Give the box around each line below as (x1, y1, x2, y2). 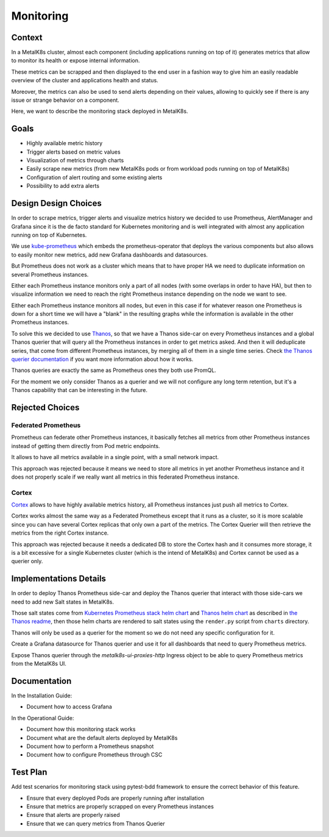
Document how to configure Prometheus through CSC (26, 751, 163, 758)
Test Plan (11, 767, 48, 777)
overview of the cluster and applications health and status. (11, 77, 158, 84)
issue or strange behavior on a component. (11, 96, 120, 104)
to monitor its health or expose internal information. (11, 57, 140, 64)
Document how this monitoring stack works (26, 725, 136, 733)
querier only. (11, 558, 43, 565)
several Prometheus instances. (11, 271, 89, 278)
